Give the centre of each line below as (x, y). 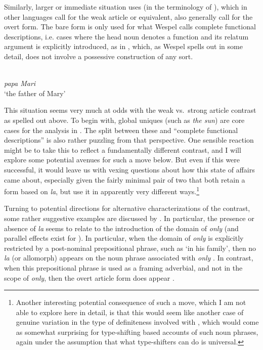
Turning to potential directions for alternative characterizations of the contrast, (127, 208)
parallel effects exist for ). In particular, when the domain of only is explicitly (124, 238)
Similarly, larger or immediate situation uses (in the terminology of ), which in (126, 7)
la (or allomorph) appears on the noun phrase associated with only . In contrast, (129, 258)
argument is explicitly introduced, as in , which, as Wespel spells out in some (123, 46)
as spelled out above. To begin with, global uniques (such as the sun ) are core (124, 120)
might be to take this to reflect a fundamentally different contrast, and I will (123, 149)
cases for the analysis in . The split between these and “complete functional (121, 130)
